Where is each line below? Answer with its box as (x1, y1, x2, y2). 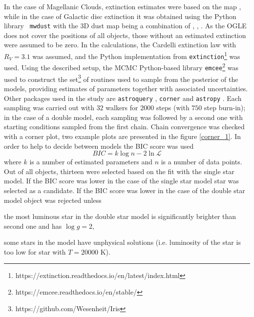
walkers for (106, 102, 138, 113)
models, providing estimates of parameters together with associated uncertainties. (4, 83, 248, 93)
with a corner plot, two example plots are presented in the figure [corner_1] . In (4, 131, 241, 141)
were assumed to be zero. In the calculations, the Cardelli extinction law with (4, 40, 236, 50)
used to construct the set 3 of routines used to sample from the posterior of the (4, 72, 238, 84)
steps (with (156, 102, 190, 113)
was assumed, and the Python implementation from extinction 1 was (32, 50, 240, 61)
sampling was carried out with (4, 102, 94, 113)
